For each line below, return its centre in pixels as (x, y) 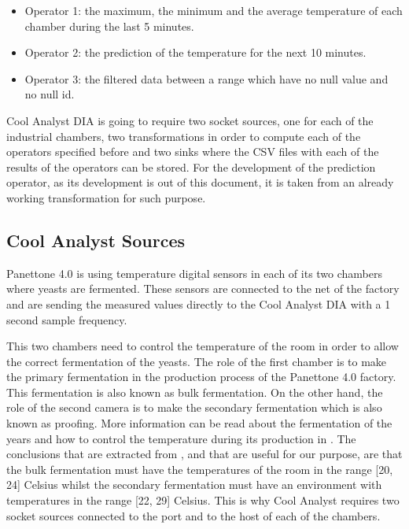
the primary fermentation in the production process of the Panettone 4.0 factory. (201, 377)
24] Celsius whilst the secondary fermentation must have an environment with (194, 485)
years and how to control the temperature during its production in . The (181, 438)
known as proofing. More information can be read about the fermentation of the (199, 423)
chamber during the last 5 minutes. (109, 26)
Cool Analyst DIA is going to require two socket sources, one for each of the (190, 120)
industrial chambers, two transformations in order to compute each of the (184, 136)
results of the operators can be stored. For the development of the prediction (191, 166)
